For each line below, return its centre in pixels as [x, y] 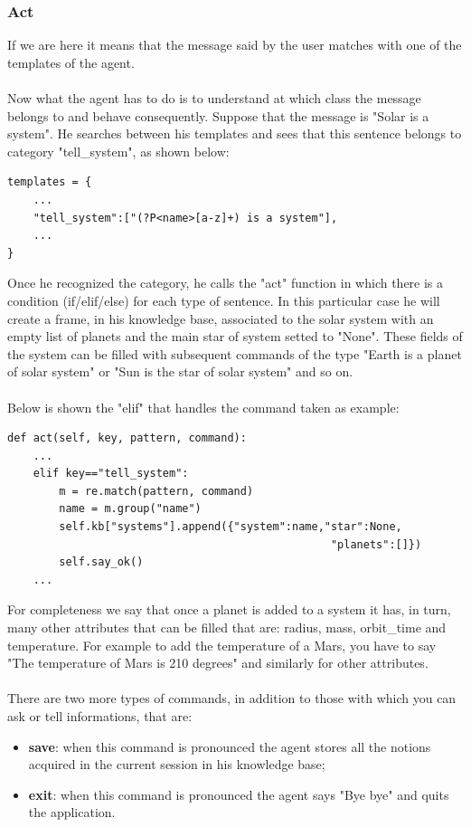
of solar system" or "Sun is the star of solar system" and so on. [180, 371]
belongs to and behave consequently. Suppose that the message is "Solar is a [218, 115]
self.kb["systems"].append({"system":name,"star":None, [231, 527]
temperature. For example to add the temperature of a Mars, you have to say [222, 645]
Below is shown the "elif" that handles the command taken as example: [203, 407]
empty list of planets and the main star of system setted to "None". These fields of [235, 336]
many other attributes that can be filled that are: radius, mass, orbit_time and [227, 627]
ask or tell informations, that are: [100, 716]
